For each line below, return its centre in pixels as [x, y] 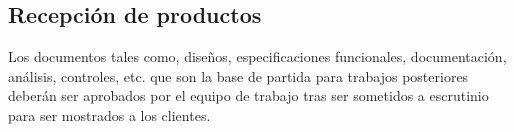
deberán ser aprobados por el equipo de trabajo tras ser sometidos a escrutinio [248, 95]
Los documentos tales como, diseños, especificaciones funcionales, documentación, [257, 56]
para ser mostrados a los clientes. [109, 114]
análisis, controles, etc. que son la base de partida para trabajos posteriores [238, 75]
